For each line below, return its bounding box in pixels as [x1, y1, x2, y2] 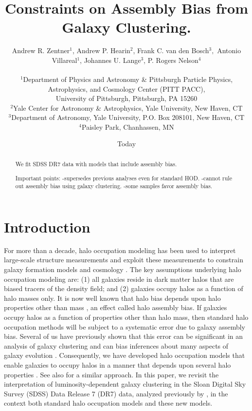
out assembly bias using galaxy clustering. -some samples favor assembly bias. [15, 182, 213, 190]
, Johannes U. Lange [80, 55, 141, 65]
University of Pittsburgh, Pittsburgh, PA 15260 [55, 93, 198, 103]
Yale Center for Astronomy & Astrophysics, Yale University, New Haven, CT [13, 102, 243, 113]
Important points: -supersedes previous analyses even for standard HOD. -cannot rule [15, 174, 232, 182]
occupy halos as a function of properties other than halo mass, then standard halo [4, 312, 249, 322]
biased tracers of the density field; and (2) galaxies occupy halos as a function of [4, 283, 243, 294]
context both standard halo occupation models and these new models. [4, 398, 213, 408]
